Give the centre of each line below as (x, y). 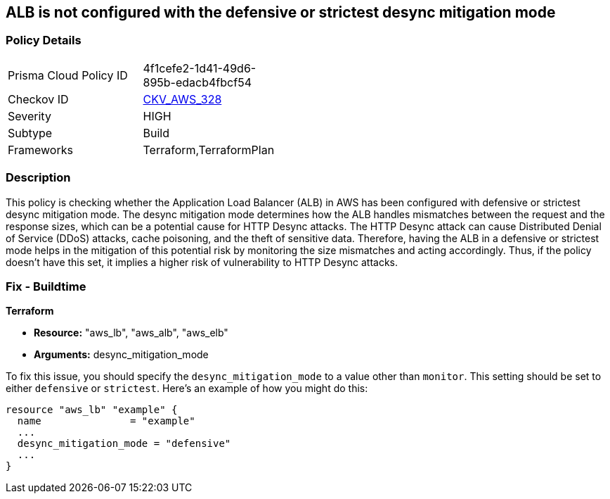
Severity (30, 116)
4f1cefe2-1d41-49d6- (200, 68)
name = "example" (106, 421)
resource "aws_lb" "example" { (92, 410)
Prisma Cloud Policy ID (68, 75)
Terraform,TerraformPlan (209, 150)
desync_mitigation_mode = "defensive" (124, 444)
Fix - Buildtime (46, 286)
